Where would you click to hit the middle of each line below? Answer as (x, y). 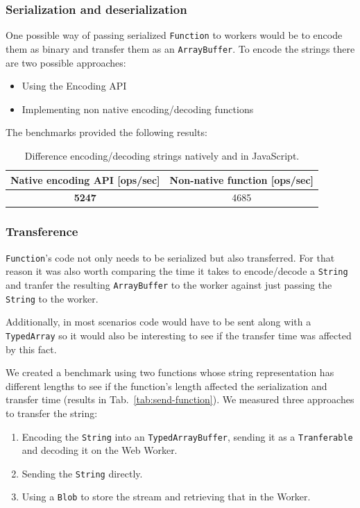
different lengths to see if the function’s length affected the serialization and (166, 386)
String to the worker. (52, 298)
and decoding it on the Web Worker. (100, 450)
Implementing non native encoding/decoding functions (138, 109)
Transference (42, 231)
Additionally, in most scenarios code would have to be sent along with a (158, 322)
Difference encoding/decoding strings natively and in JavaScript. (162, 155)
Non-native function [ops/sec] (242, 179)
